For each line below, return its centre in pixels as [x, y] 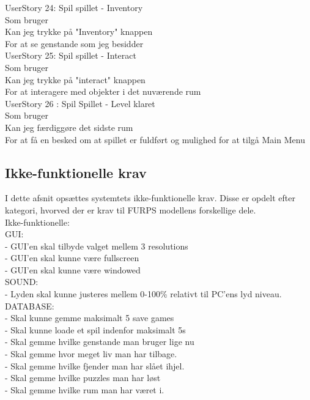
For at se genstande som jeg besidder [74, 43]
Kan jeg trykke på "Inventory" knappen [79, 31]
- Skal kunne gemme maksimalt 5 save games [90, 318]
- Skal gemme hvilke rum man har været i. [85, 389]
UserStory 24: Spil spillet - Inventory [74, 7]
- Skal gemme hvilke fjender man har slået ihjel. [95, 365]
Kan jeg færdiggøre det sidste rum [69, 127]
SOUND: [22, 282]
